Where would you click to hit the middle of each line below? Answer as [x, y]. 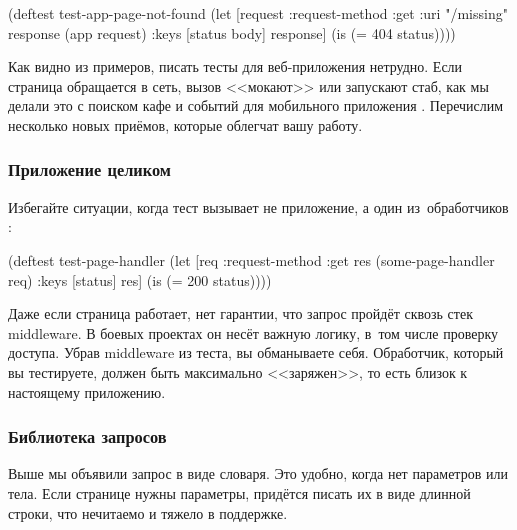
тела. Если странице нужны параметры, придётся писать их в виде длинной [239, 492]
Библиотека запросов [87, 436]
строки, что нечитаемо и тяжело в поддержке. [148, 512]
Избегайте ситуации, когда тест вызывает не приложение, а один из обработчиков [258, 206]
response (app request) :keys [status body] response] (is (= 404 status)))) [232, 32]
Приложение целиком [89, 169]
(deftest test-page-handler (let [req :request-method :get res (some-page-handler [251, 259]
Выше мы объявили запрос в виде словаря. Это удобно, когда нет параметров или [258, 473]
